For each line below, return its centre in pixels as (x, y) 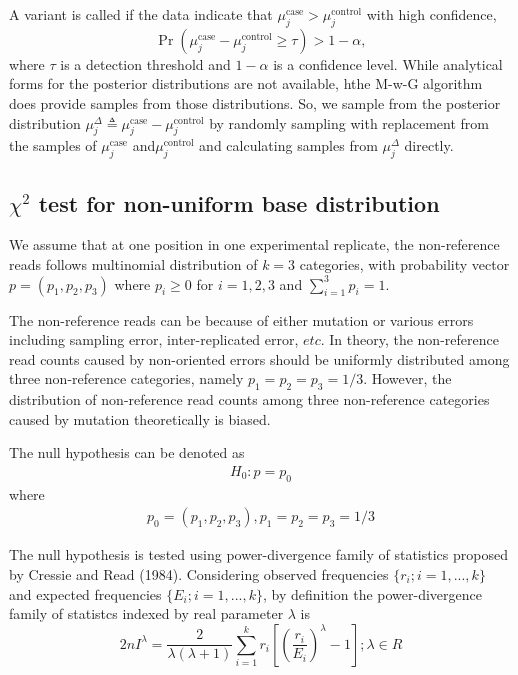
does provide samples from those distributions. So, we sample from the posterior (255, 102)
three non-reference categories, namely (126, 378)
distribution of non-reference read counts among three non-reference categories (249, 399)
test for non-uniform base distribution (239, 202)
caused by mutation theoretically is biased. (140, 418)
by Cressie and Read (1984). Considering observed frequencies (199, 573)
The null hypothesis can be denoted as (127, 452)
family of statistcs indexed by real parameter (146, 613)
